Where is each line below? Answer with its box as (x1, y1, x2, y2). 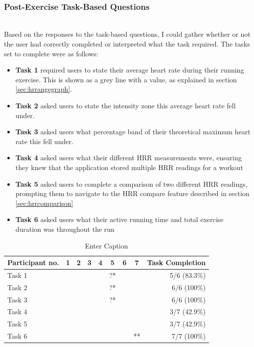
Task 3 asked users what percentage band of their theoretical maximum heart (15, 126, 251, 137)
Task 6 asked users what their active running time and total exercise (15, 214, 224, 224)
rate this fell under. (15, 136, 73, 146)
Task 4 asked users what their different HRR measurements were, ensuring (15, 152, 242, 163)
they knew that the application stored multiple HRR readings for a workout (15, 162, 243, 172)
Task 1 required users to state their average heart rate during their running (15, 65, 244, 75)
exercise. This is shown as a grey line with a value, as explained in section (15, 74, 237, 84)
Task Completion (147, 257, 206, 268)
